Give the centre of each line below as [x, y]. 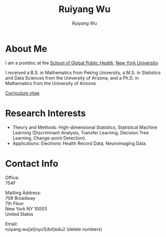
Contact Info [32, 163]
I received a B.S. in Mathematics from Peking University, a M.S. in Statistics [83, 72]
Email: [12, 224]
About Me [26, 49]
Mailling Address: [23, 193]
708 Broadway [20, 198]
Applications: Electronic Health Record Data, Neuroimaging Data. [80, 143]
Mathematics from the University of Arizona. [51, 83]
